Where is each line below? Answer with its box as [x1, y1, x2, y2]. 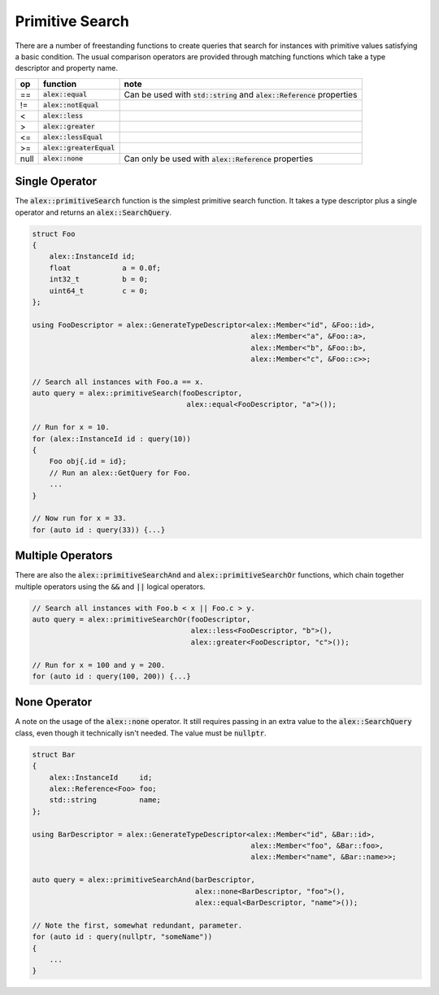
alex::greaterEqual [42, 143, 115, 152]
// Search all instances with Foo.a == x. [32, 377, 204, 386]
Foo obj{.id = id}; [49, 456, 128, 466]
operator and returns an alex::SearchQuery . [15, 207, 172, 217]
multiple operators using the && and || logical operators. [15, 582, 206, 591]
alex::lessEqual [42, 133, 103, 142]
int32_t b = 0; [49, 275, 149, 284]
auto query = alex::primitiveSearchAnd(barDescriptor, [32, 875, 255, 884]
